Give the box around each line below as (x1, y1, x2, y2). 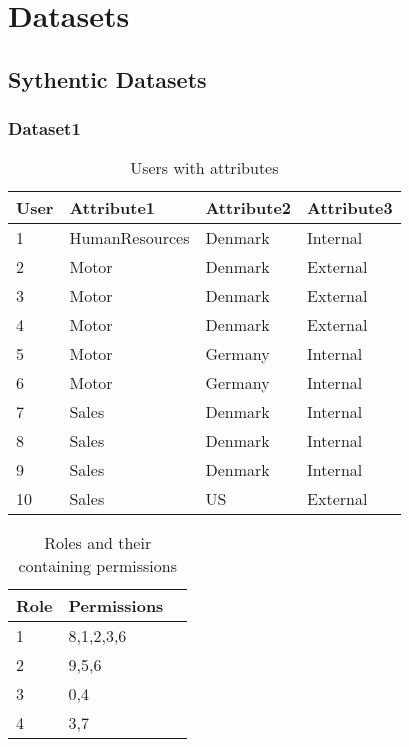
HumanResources (69, 226, 190, 250)
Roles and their (44, 531, 152, 555)
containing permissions (18, 554, 177, 578)
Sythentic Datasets (8, 63, 207, 94)
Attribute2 (205, 196, 292, 220)
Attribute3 (307, 196, 393, 220)
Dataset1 (8, 116, 81, 141)
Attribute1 (69, 196, 156, 220)
